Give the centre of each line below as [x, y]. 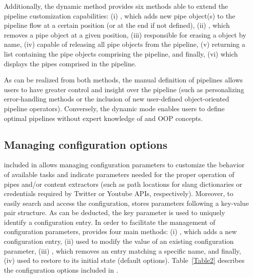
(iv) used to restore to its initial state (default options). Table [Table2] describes [124, 260]
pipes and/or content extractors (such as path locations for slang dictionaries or [123, 184]
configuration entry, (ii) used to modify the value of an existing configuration [119, 241]
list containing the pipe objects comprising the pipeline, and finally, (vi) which [121, 53]
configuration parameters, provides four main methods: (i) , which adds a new [120, 231]
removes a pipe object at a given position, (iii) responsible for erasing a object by [125, 34]
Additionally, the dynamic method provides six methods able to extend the [116, 6]
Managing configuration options [86, 144]
